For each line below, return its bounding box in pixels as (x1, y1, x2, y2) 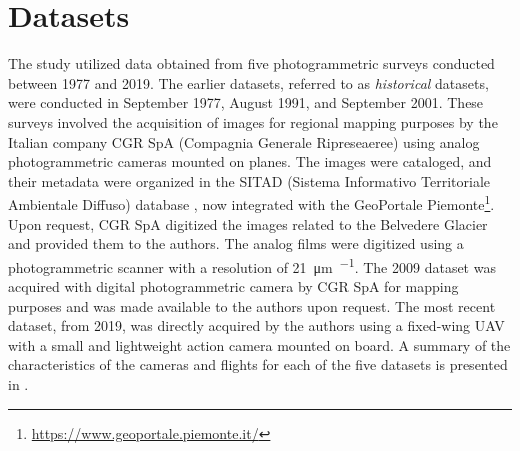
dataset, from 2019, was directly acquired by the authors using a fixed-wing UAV (8, 315, 505, 336)
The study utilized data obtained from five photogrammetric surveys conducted (8, 53, 495, 74)
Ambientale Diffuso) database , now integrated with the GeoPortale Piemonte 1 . (8, 191, 495, 214)
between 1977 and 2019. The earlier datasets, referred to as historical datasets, (8, 72, 489, 93)
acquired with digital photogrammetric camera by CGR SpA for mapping (8, 275, 459, 296)
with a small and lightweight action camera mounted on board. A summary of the (8, 334, 511, 355)
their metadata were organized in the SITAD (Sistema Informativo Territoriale (8, 170, 490, 191)
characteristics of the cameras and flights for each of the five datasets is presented (8, 354, 508, 375)
